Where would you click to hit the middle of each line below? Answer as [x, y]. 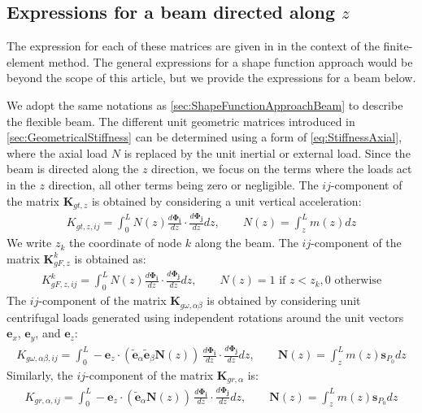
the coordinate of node [125, 243]
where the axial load [57, 152]
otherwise [358, 281]
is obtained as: [110, 258]
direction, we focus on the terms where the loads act [282, 169]
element [26, 61]
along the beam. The [246, 243]
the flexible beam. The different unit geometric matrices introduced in [181, 121]
